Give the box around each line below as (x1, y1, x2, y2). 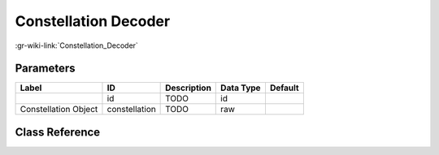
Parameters (15, 62, 76, 75)
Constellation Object (20, 104, 98, 115)
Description (165, 82, 211, 93)
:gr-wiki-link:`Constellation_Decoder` (15, 41, 138, 50)
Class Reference (15, 125, 101, 139)
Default (269, 82, 300, 93)
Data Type (220, 82, 261, 93)
